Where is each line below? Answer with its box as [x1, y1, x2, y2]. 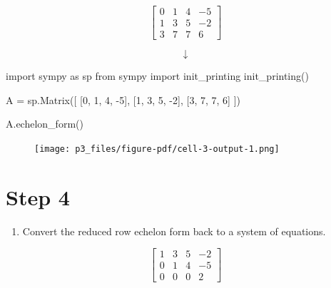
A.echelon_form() [6, 116, 83, 131]
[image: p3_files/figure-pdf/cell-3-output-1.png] [34, 143, 280, 154]
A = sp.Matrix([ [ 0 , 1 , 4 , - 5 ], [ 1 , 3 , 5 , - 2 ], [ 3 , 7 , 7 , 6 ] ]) [6, 92, 240, 107]
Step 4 [6, 182, 70, 211]
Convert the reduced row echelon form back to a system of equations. [22, 223, 326, 238]
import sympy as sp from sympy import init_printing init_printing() [6, 68, 309, 83]
